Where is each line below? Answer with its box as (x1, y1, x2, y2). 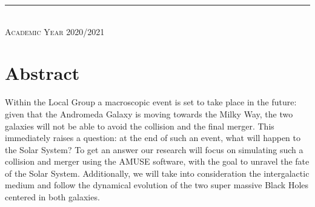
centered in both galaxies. (5, 191, 100, 203)
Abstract (5, 61, 80, 85)
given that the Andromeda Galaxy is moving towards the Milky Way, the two (5, 107, 293, 120)
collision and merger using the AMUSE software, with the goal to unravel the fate (5, 155, 310, 168)
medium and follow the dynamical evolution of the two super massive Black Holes (5, 179, 309, 191)
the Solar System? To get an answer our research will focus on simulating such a (5, 143, 303, 156)
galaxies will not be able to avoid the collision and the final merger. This (5, 119, 274, 132)
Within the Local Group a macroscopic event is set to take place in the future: (5, 96, 297, 108)
